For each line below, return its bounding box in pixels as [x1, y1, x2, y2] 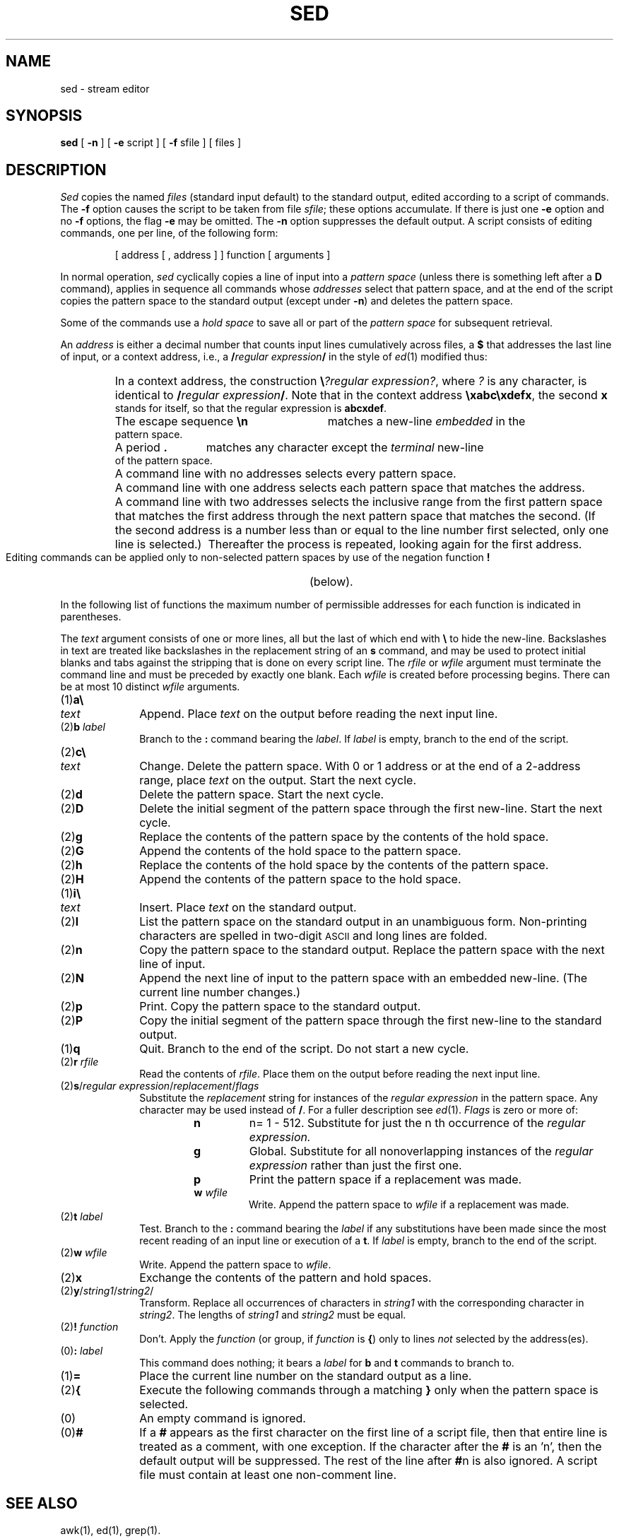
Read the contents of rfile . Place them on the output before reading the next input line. [139, 1068, 541, 1080]
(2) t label [60, 1210, 103, 1223]
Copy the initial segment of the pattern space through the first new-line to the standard [139, 1013, 602, 1028]
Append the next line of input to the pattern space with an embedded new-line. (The [139, 971, 588, 986]
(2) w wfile [60, 1246, 107, 1259]
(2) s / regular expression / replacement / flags [60, 1080, 259, 1092]
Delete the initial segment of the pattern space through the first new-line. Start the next [139, 801, 603, 816]
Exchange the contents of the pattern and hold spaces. [139, 1270, 432, 1285]
